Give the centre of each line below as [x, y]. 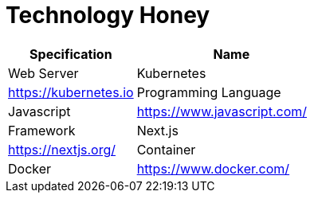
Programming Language [209, 92]
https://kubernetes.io [71, 92]
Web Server [43, 73]
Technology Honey [108, 15]
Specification [71, 54]
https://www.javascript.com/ [222, 111]
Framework [42, 130]
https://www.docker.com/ [213, 168]
